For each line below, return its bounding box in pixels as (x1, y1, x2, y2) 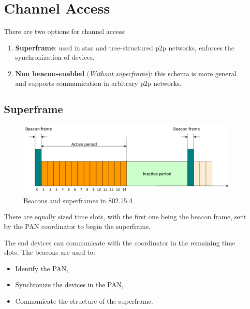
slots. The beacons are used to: (4, 247, 95, 257)
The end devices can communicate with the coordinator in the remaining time (4, 237, 235, 247)
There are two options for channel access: (4, 26, 126, 36)
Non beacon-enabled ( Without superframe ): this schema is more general (15, 68, 236, 78)
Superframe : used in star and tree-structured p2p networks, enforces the (15, 42, 235, 52)
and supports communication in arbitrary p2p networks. (15, 78, 182, 88)
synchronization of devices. (15, 52, 95, 62)
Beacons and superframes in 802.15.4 (23, 195, 132, 205)
